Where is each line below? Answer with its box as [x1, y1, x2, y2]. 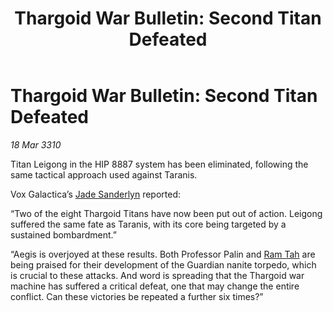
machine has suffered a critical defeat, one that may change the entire [10, 280, 300, 292]
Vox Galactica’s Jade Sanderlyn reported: [10, 188, 182, 200]
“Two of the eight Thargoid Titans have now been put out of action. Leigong [10, 207, 323, 219]
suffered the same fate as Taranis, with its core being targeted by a [10, 218, 287, 230]
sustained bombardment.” [10, 228, 117, 241]
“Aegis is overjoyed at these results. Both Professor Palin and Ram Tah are [10, 248, 316, 260]
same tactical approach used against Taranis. [10, 168, 198, 181]
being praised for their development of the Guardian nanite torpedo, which [10, 258, 317, 271]
